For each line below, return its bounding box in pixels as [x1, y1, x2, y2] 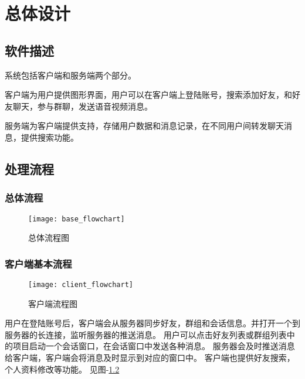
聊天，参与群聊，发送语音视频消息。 [12, 100, 152, 112]
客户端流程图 [28, 297, 77, 309]
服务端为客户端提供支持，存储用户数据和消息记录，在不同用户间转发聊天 [5, 119, 284, 132]
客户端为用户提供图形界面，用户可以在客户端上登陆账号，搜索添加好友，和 [5, 88, 292, 101]
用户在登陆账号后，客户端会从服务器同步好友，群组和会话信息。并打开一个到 [5, 317, 300, 329]
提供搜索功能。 [21, 131, 79, 143]
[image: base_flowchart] [28, 214, 125, 223]
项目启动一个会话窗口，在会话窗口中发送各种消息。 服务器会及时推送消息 [12, 340, 295, 352]
